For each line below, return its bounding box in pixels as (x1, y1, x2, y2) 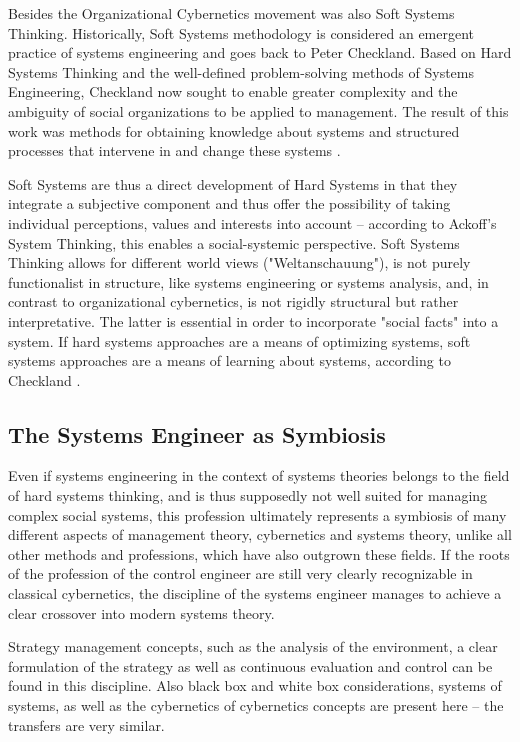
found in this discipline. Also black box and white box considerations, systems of (8, 675, 502, 696)
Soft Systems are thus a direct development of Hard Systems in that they (8, 173, 458, 194)
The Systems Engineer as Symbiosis (8, 418, 386, 449)
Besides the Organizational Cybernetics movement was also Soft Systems (8, 3, 455, 23)
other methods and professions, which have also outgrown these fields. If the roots (8, 543, 510, 564)
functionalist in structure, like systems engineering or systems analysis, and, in (8, 271, 489, 292)
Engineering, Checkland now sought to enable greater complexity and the (8, 81, 458, 102)
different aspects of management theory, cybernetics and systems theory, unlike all (8, 524, 512, 545)
